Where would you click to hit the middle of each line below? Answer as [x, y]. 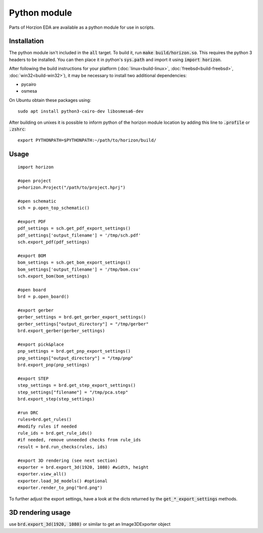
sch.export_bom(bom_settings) [54, 276]
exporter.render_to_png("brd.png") [60, 488]
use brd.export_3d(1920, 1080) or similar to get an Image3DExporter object [90, 524]
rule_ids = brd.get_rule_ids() [55, 433]
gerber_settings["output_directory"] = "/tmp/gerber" [83, 324]
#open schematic [37, 201]
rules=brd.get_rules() [45, 420]
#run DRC [28, 413]
